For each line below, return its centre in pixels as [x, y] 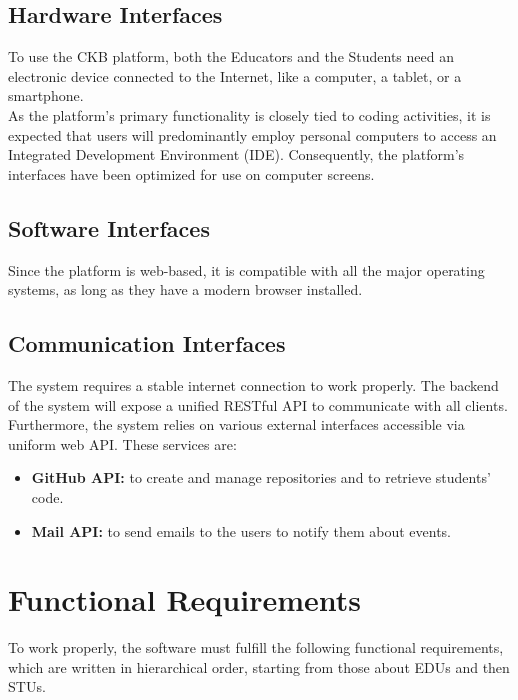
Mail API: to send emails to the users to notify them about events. [241, 530]
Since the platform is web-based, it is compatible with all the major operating [246, 269]
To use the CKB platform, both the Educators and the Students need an [231, 56]
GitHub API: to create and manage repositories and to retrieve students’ [261, 477]
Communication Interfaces [147, 343]
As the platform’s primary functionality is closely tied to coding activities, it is [249, 114]
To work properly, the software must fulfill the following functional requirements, [256, 647]
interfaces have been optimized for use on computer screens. [191, 173]
